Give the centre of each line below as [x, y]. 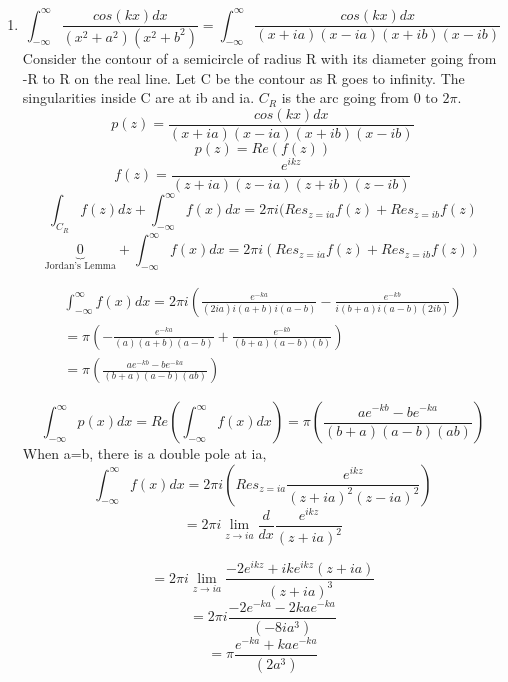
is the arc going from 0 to [359, 97]
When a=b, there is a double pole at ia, [144, 453]
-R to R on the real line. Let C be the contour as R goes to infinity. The [243, 77]
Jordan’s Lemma [80, 266]
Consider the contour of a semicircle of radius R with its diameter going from [259, 57]
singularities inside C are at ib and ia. [138, 97]
